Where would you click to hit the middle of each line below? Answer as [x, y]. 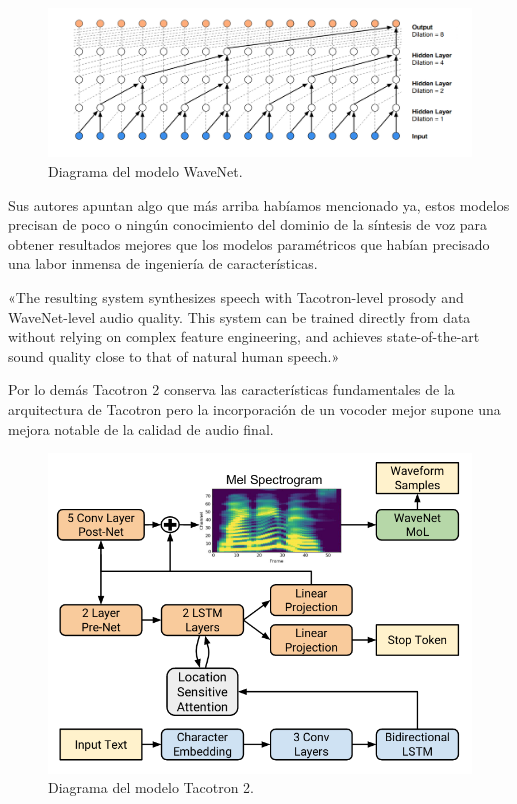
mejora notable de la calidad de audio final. [141, 428]
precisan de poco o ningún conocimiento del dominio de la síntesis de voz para [248, 224]
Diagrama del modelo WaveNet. [145, 171]
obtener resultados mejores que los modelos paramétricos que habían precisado [249, 243]
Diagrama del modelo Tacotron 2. [151, 787]
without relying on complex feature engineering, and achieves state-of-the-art [244, 336]
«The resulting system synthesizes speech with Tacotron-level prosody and [236, 297]
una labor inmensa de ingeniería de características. [163, 263]
